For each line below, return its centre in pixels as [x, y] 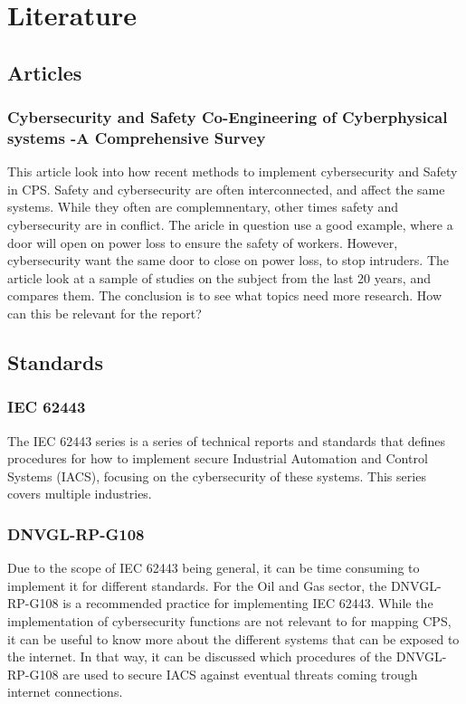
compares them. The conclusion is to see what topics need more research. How [225, 295]
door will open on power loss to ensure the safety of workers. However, [203, 242]
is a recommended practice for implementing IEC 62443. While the [248, 603]
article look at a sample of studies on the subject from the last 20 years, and [219, 277]
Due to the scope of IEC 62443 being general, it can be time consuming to [214, 568]
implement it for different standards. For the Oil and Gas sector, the [197, 585]
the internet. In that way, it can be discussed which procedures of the [200, 656]
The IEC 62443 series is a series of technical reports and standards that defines [227, 440]
